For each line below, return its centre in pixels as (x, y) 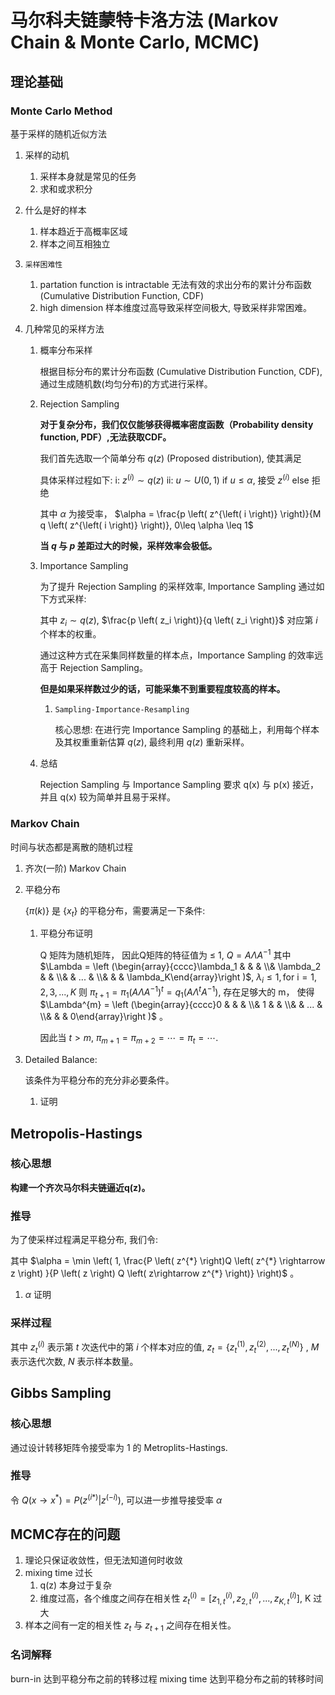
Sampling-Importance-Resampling (122, 710)
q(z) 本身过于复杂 (76, 1585)
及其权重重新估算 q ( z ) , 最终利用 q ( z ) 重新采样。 (152, 742)
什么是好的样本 (55, 210)
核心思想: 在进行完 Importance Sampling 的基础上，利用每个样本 (187, 730)
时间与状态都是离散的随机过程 (71, 847)
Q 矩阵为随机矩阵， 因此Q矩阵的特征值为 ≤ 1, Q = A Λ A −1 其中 (165, 954)
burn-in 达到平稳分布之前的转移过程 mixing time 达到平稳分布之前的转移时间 (167, 1678)
